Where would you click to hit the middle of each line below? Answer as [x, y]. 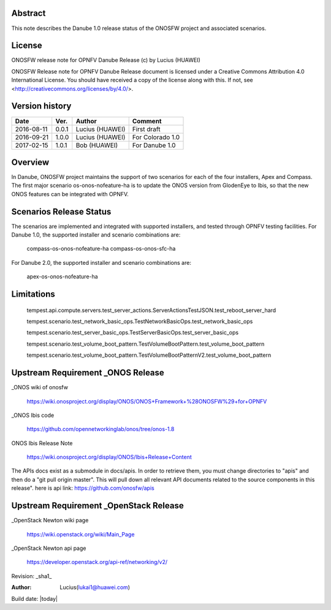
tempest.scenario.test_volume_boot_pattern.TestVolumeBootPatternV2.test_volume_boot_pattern [149, 355]
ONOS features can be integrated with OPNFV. [70, 194]
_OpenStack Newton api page [49, 548]
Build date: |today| [35, 598]
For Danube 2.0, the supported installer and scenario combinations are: [101, 262]
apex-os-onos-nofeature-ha [62, 276]
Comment [147, 121]
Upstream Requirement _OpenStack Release [97, 506]
